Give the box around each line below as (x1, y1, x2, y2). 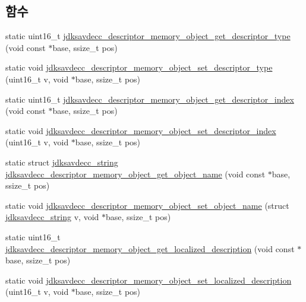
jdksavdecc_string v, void (5, 211, 99, 223)
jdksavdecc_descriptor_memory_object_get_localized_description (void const (5, 242, 295, 255)
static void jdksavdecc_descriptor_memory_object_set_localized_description (5, 274, 292, 286)
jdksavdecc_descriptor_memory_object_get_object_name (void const (5, 167, 266, 180)
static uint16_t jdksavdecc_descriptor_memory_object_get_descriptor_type (5, 30, 291, 42)
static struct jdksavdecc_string (5, 155, 118, 168)
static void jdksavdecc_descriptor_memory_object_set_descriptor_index (5, 124, 276, 136)
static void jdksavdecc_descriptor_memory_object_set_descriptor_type (5, 61, 273, 74)
